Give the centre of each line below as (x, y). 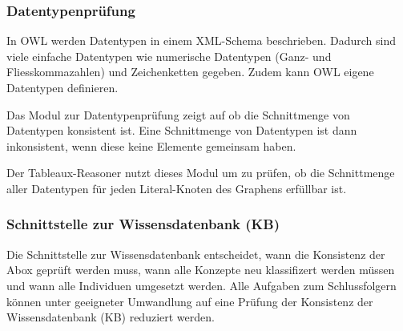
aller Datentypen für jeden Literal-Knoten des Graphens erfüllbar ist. (177, 188)
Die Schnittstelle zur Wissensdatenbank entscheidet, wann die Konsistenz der (196, 254)
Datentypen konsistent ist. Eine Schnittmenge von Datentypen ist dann (182, 130)
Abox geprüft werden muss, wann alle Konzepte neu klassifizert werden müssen (201, 270)
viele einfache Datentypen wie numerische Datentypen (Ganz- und (169, 56)
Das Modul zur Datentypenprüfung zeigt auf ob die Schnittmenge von (178, 114)
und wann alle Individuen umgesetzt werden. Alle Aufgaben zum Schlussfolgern (201, 285)
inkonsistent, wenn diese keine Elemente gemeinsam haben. (151, 145)
